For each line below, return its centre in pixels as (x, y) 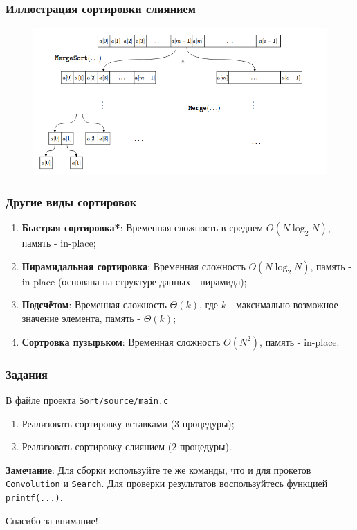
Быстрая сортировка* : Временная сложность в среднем (143, 228)
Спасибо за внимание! (52, 520)
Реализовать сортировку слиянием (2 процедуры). (127, 447)
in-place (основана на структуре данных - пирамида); (134, 281)
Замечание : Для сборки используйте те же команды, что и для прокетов (158, 469)
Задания (27, 374)
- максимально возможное (284, 304)
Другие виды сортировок (71, 201)
